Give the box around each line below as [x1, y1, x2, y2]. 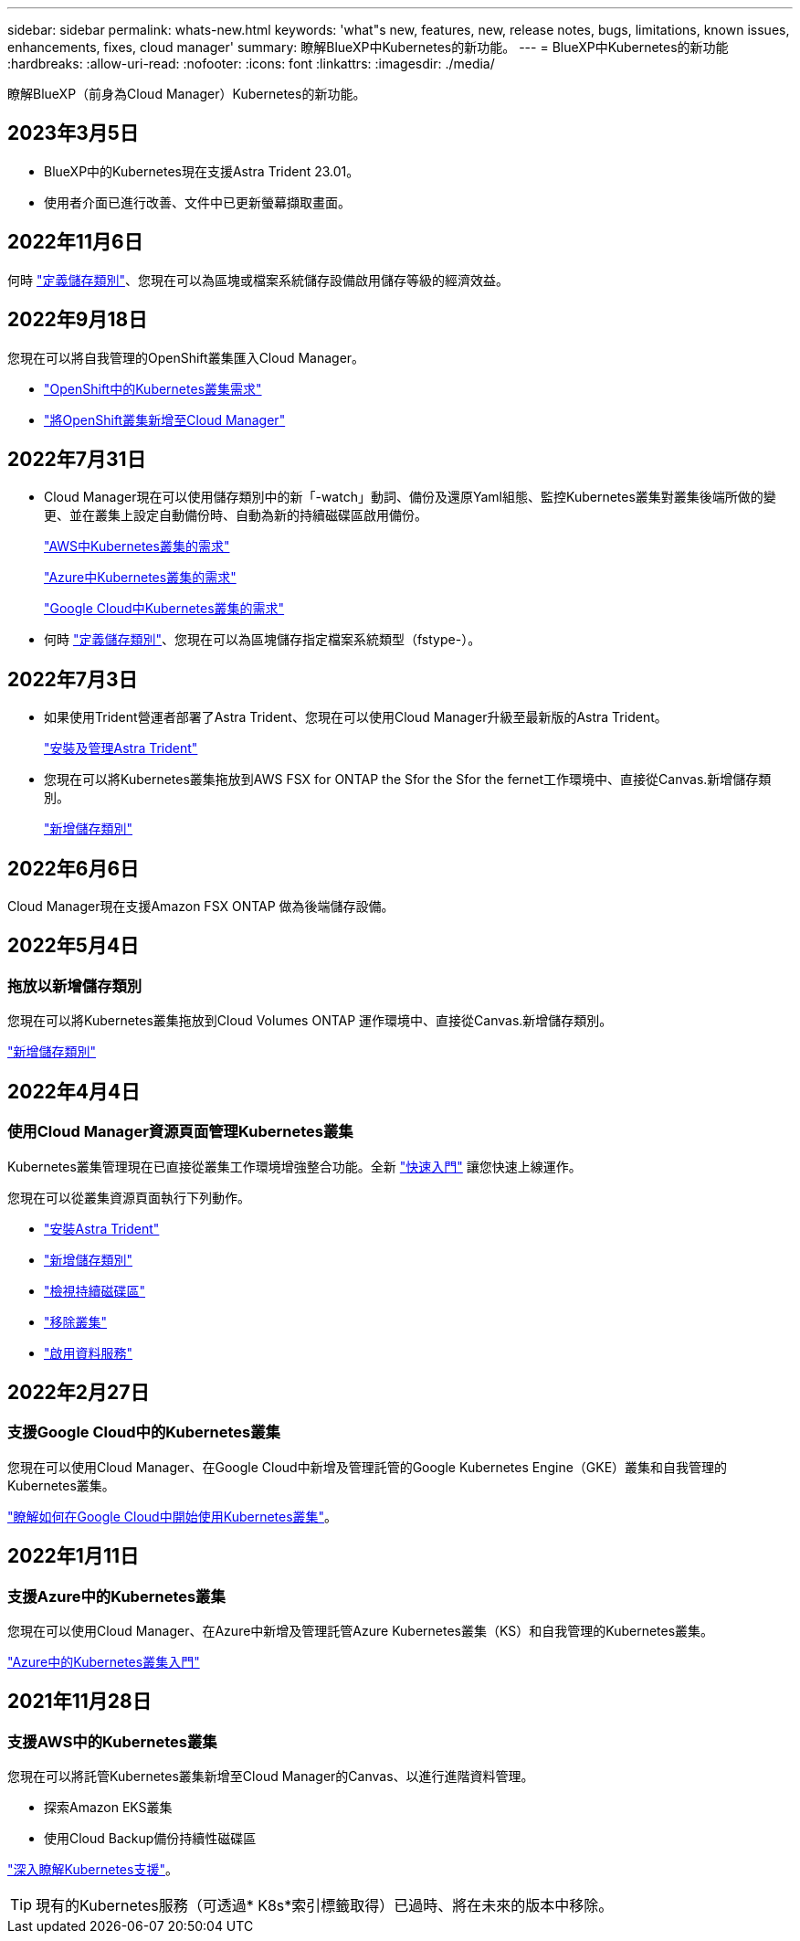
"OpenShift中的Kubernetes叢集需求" [44, 380, 262, 397]
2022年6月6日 [7, 856, 140, 880]
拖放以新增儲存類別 [7, 976, 142, 995]
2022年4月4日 [7, 1079, 141, 1103]
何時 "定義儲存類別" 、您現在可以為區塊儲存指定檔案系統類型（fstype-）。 [44, 631, 481, 648]
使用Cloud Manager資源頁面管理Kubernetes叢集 [7, 1122, 353, 1141]
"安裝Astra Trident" [44, 1220, 160, 1236]
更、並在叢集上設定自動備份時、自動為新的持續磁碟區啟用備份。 [44, 507, 427, 524]
